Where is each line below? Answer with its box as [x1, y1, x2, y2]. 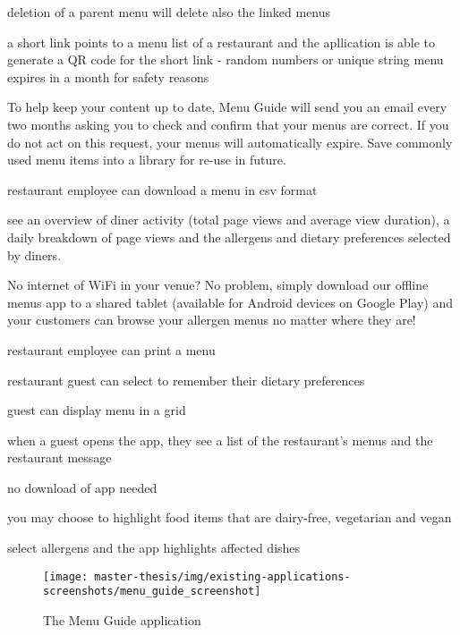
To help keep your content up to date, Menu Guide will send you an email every [7, 97, 447, 116]
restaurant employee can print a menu [7, 340, 216, 359]
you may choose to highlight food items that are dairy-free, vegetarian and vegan [7, 508, 452, 527]
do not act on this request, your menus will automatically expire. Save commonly [7, 132, 453, 151]
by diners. [7, 245, 62, 264]
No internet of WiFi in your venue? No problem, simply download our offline [7, 275, 429, 294]
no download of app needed [7, 478, 158, 496]
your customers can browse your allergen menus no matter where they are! [7, 310, 416, 329]
